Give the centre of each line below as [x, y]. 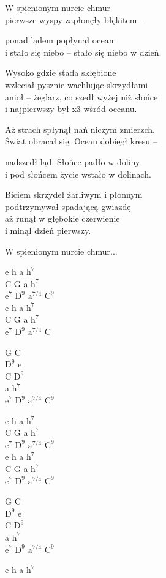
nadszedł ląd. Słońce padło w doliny [73, 161]
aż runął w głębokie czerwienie [62, 218]
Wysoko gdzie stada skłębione [61, 73]
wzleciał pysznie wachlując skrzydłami [77, 84]
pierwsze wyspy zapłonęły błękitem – [74, 19]
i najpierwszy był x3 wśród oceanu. [71, 109]
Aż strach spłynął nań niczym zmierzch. [80, 129]
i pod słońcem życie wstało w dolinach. [78, 174]
